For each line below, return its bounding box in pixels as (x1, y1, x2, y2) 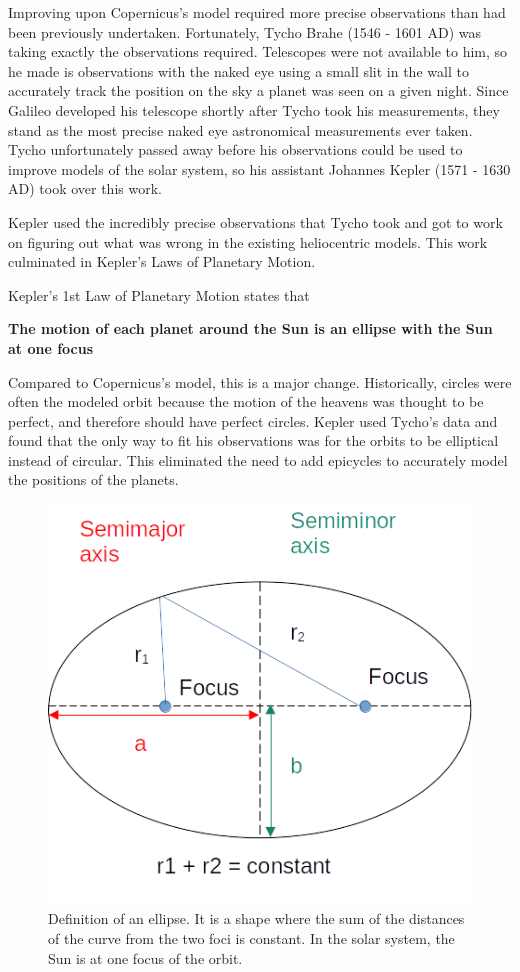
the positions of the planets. (8, 469, 179, 490)
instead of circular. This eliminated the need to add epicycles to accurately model (8, 449, 508, 470)
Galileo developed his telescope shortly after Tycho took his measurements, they (8, 99, 500, 120)
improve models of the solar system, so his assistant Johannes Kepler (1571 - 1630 (8, 158, 511, 179)
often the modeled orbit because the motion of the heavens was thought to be (8, 391, 484, 412)
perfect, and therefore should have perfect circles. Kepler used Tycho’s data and (8, 410, 498, 431)
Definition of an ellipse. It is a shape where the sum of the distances (48, 908, 465, 929)
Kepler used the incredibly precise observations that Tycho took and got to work (8, 211, 503, 232)
